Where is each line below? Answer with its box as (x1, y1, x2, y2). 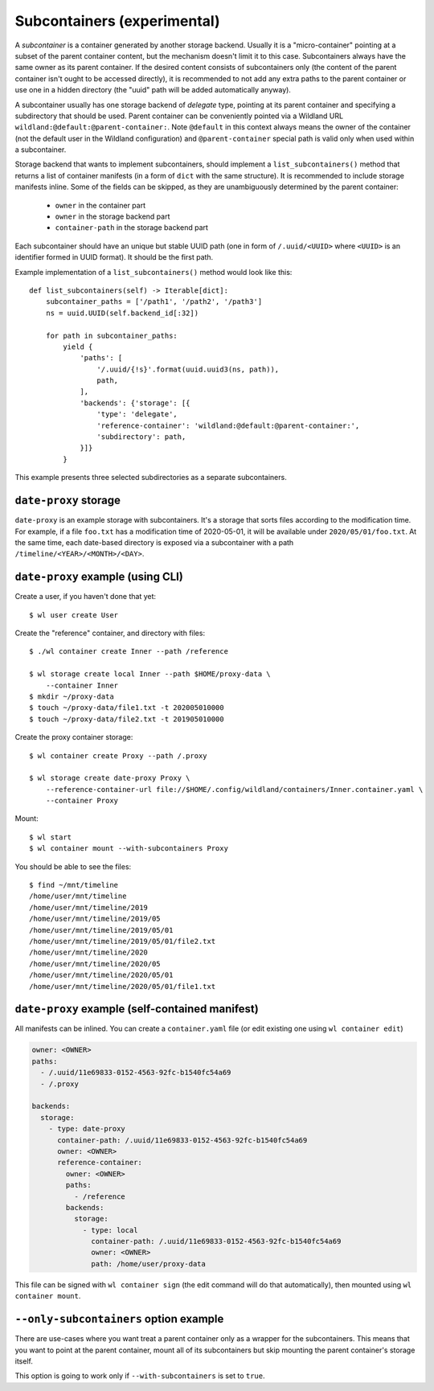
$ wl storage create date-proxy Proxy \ (29, 773, 190, 783)
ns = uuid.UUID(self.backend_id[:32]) (45, 308, 199, 318)
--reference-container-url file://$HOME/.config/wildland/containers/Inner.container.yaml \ (45, 785, 424, 794)
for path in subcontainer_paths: (45, 330, 178, 340)
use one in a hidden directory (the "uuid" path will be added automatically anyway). (14, 85, 291, 95)
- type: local (82, 1225, 138, 1234)
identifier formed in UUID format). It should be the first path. (14, 252, 214, 262)
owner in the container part (55, 200, 146, 210)
